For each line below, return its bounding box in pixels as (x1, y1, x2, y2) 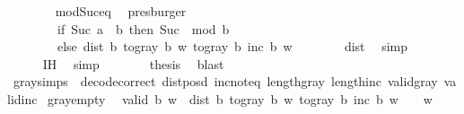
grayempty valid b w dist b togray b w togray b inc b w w (48, 89, 433, 108)
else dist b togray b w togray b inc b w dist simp (57, 37, 408, 56)
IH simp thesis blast (42, 54, 224, 73)
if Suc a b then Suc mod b (57, 19, 230, 38)
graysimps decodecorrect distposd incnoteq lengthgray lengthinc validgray (13, 72, 438, 91)
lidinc (7, 89, 38, 108)
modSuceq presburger (55, 2, 187, 20)
